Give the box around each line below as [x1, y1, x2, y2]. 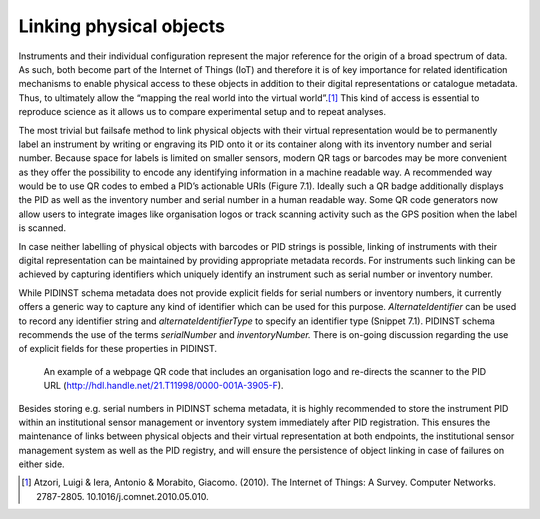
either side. [18, 458, 65, 470]
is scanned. [18, 222, 67, 234]
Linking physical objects [18, 15, 225, 37]
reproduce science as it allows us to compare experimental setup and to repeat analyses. [18, 106, 387, 118]
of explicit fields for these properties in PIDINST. [18, 343, 218, 355]
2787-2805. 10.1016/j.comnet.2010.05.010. [36, 490, 209, 502]
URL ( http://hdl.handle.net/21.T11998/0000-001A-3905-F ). [43, 380, 284, 392]
